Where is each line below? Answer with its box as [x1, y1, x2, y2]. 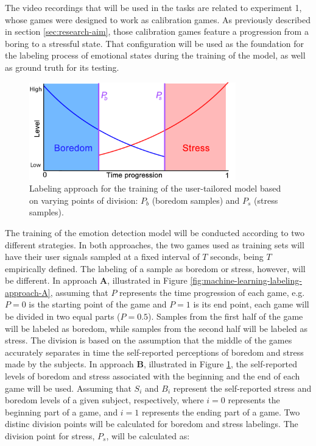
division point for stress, [5, 430, 95, 442]
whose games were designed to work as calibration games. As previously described [5, 13, 311, 26]
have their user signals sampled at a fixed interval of [5, 250, 200, 263]
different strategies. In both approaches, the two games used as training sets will [5, 238, 304, 251]
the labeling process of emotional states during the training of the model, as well [5, 49, 306, 62]
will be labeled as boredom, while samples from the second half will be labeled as [5, 322, 308, 334]
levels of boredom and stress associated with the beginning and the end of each [5, 370, 300, 383]
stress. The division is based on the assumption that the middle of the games [5, 334, 292, 347]
